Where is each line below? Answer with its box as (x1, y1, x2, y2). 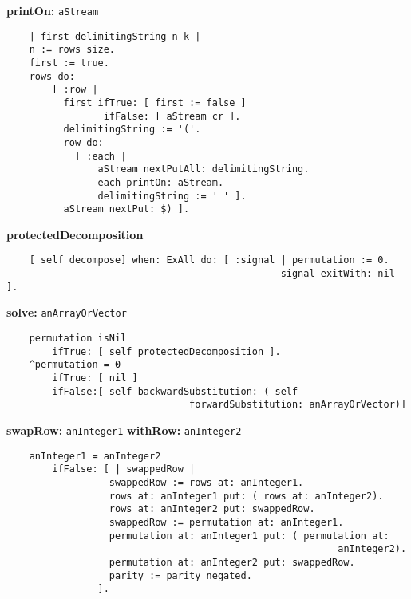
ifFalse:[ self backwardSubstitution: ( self (52, 385, 298, 397)
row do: (63, 136, 104, 148)
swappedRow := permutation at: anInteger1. (109, 516, 344, 528)
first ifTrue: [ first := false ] (63, 97, 247, 108)
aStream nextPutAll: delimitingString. (97, 164, 310, 175)
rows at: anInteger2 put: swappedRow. (109, 503, 315, 515)
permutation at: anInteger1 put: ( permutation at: (109, 530, 389, 542)
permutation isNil (29, 333, 127, 345)
